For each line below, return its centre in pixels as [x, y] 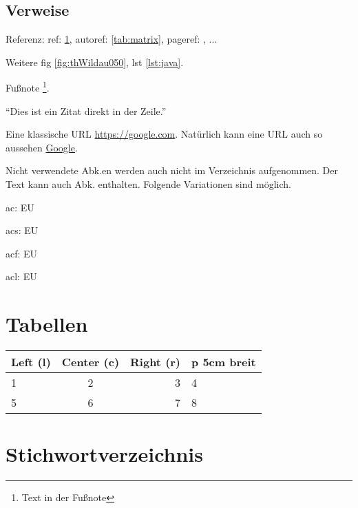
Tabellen [47, 324]
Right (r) [156, 362]
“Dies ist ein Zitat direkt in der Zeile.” [86, 110]
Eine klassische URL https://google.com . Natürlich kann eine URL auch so [164, 134]
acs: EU [22, 230]
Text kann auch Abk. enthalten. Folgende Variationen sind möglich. [148, 184]
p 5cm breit [224, 362]
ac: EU [20, 207]
